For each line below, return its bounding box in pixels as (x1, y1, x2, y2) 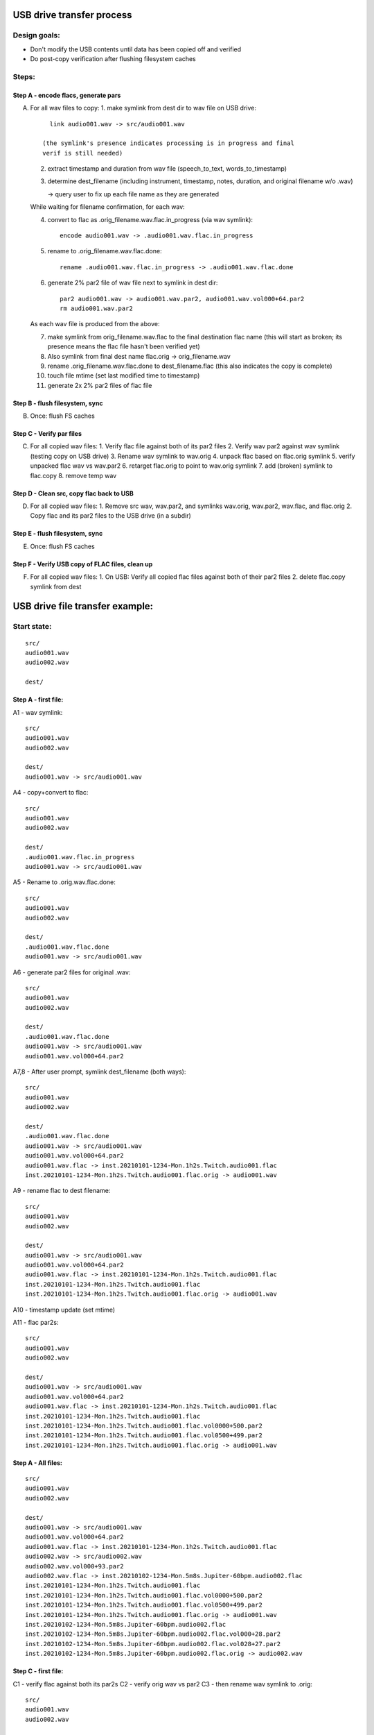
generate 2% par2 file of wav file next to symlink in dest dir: (47, 278, 218, 287)
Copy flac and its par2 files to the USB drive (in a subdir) (30, 511, 192, 520)
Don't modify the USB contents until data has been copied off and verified (30, 45, 242, 53)
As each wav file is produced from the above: (30, 320, 160, 328)
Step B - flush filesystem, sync (12, 399, 103, 407)
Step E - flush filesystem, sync (12, 530, 103, 538)
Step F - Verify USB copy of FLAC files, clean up (12, 559, 153, 568)
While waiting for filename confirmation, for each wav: (30, 203, 185, 211)
